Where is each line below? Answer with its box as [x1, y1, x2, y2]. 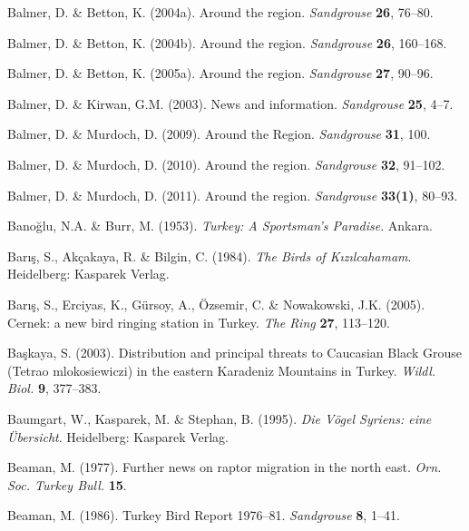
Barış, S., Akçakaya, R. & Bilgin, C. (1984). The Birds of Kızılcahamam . [7, 246, 412, 265]
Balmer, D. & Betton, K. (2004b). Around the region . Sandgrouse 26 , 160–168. [7, 33, 447, 52]
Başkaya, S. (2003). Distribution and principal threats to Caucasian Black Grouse [7, 343, 462, 362]
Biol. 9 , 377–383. [7, 379, 102, 398]
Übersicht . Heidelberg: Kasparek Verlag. [7, 427, 230, 446]
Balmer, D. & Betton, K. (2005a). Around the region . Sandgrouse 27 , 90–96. [7, 64, 434, 83]
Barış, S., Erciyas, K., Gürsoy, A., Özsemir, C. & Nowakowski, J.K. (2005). [7, 294, 425, 313]
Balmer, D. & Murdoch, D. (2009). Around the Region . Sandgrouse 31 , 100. [7, 124, 431, 143]
